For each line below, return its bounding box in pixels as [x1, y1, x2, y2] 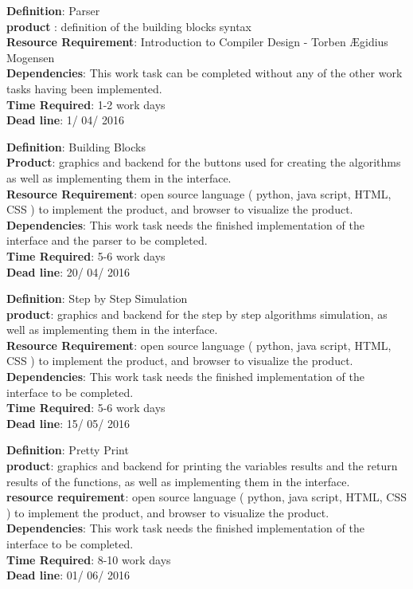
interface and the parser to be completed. [6, 232, 208, 249]
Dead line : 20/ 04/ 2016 [6, 263, 131, 280]
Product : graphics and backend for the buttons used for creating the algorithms [6, 154, 401, 171]
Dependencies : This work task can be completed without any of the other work [6, 65, 403, 81]
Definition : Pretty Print [6, 442, 129, 458]
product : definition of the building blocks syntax [6, 18, 251, 34]
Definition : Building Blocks [6, 138, 146, 155]
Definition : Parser [6, 2, 100, 18]
